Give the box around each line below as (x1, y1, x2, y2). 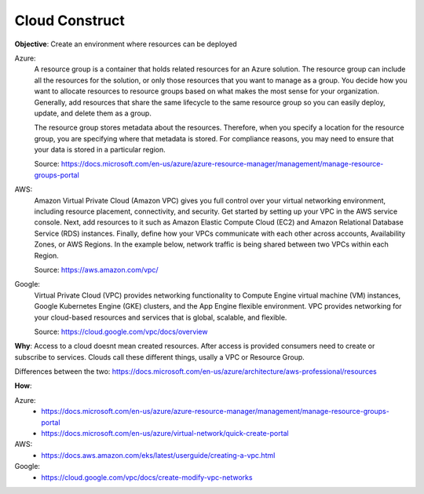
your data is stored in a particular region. (34, 145, 166, 155)
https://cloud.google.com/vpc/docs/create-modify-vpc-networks (41, 472, 253, 482)
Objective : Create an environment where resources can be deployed (14, 39, 237, 49)
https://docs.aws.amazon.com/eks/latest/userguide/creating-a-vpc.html (41, 450, 276, 459)
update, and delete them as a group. (34, 108, 152, 118)
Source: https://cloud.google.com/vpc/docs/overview (34, 327, 208, 336)
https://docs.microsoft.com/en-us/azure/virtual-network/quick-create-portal (41, 429, 290, 438)
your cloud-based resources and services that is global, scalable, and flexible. (34, 313, 287, 322)
